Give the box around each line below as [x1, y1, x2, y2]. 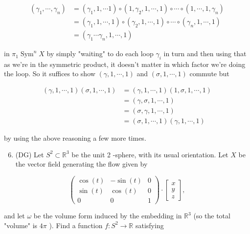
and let [4, 211, 25, 221]
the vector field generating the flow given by [15, 159, 148, 169]
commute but [189, 68, 229, 79]
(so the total [193, 211, 230, 221]
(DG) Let [15, 149, 44, 159]
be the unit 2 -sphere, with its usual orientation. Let [71, 149, 228, 159]
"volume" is [4, 220, 38, 230]
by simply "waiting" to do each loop [46, 48, 154, 59]
